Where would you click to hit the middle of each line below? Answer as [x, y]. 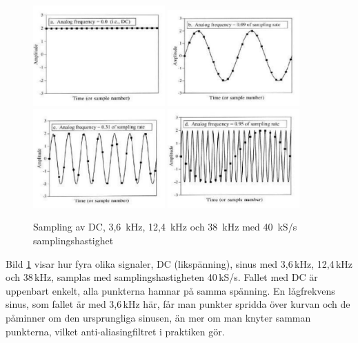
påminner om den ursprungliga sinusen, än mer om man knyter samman [158, 317]
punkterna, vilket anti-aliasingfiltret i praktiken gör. [115, 331]
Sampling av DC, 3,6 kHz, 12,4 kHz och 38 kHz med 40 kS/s [165, 227]
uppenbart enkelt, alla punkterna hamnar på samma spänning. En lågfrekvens [170, 290]
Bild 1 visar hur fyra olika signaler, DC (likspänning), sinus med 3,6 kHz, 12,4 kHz [179, 263]
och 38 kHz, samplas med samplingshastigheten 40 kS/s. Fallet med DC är [162, 277]
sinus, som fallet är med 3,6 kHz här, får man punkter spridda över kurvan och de [178, 304]
